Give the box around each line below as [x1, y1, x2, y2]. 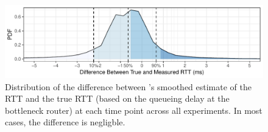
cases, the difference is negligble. [5, 116, 125, 128]
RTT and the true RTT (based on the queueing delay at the [5, 92, 230, 105]
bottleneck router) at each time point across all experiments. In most [5, 104, 263, 116]
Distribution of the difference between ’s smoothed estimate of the [5, 80, 252, 93]
